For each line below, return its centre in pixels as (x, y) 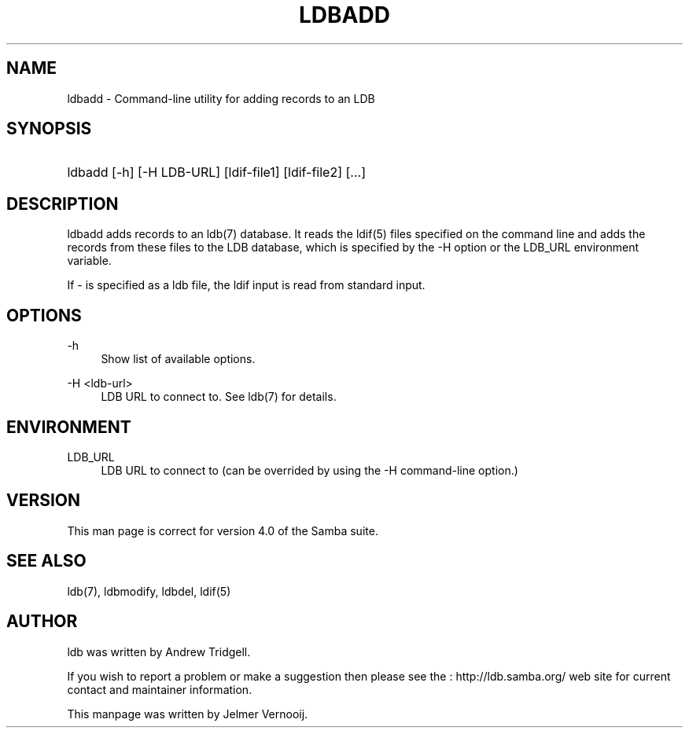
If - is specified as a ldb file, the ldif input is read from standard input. (246, 285)
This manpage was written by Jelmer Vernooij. (188, 714)
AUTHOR (42, 622)
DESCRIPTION (63, 204)
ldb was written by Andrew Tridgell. (159, 651)
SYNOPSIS (49, 129)
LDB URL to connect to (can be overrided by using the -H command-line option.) (309, 470)
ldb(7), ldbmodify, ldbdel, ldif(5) (149, 591)
